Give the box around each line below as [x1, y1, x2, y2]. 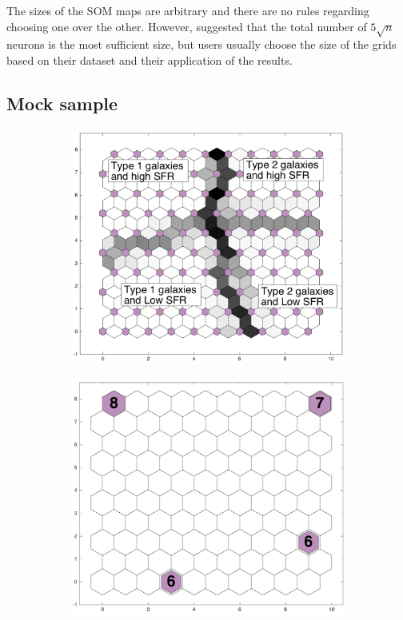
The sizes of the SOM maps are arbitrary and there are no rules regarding [6, 2, 369, 18]
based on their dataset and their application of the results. [6, 51, 293, 68]
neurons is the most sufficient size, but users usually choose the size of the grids [6, 36, 397, 53]
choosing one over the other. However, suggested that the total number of [6, 18, 367, 34]
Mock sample [6, 90, 118, 115]
